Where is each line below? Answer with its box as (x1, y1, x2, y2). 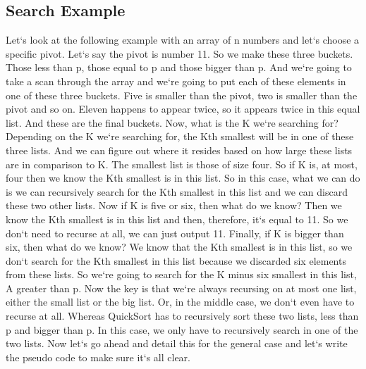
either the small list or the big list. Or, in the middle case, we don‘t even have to (6, 294, 355, 309)
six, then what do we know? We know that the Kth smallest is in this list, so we (6, 239, 353, 254)
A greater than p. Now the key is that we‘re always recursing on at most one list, (6, 280, 357, 295)
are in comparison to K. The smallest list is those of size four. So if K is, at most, (6, 156, 358, 171)
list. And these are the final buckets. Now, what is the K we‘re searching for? (6, 115, 338, 130)
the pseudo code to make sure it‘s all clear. (6, 349, 190, 364)
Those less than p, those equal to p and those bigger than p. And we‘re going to (6, 60, 352, 75)
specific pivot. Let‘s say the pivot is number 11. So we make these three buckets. (6, 46, 353, 61)
